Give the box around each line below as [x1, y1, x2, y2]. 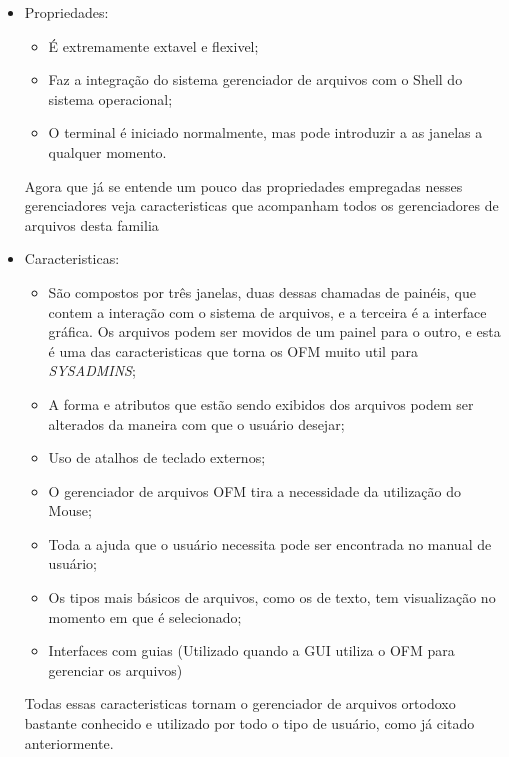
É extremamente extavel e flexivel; [48, 35, 259, 56]
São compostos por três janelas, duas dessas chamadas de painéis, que [48, 281, 477, 302]
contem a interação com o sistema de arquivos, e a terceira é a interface [48, 301, 487, 322]
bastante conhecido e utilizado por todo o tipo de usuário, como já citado [24, 713, 475, 734]
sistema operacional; [48, 88, 173, 109]
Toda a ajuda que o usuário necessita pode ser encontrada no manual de [48, 533, 492, 554]
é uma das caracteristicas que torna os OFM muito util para [48, 340, 418, 361]
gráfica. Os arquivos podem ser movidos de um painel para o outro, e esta [48, 321, 501, 342]
